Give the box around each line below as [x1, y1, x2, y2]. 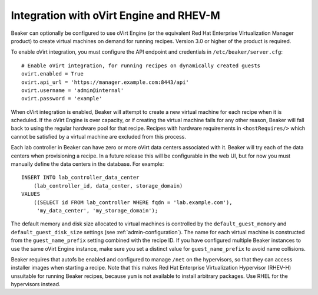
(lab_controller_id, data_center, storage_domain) [33, 182, 183, 189]
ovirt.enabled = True [21, 71, 84, 77]
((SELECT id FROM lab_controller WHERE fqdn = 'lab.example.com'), [33, 199, 233, 206]
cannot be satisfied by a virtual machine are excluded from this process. [11, 133, 187, 140]
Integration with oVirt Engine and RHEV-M [11, 9, 220, 22]
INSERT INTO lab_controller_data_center [21, 174, 140, 181]
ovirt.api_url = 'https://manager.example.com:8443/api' [21, 78, 190, 86]
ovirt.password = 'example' [21, 95, 102, 102]
